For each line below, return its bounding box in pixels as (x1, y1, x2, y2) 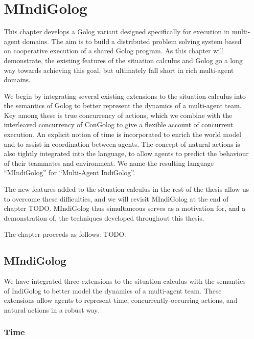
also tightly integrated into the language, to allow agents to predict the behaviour (4, 148, 249, 158)
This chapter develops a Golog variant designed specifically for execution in (4, 26, 230, 37)
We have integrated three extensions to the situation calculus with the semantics (4, 276, 246, 286)
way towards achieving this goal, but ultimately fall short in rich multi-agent (4, 65, 234, 75)
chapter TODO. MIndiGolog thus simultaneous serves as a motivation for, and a (4, 203, 246, 213)
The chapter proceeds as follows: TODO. (4, 229, 126, 239)
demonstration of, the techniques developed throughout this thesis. (4, 212, 204, 223)
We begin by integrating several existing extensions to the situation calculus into (4, 90, 246, 101)
